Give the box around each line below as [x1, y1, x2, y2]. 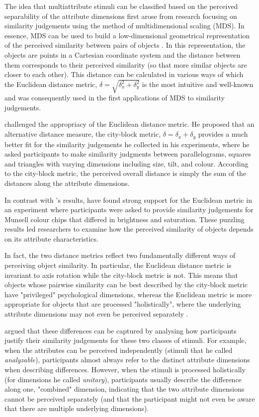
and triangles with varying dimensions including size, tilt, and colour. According [4, 158, 249, 168]
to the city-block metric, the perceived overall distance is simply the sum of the [4, 168, 247, 178]
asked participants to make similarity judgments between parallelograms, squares [4, 149, 251, 159]
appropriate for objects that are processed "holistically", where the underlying [4, 299, 241, 309]
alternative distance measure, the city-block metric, [4, 129, 161, 139]
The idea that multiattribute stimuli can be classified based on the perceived [4, 1, 238, 11]
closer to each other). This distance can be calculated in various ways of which [4, 69, 244, 80]
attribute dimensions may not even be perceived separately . [4, 309, 188, 319]
